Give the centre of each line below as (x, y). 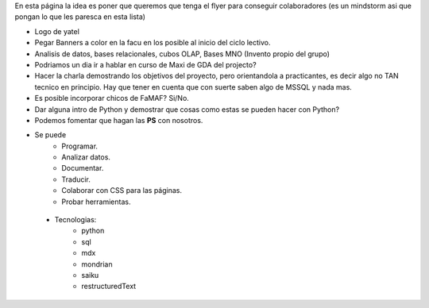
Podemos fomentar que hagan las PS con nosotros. (119, 120)
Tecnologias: (75, 220)
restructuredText (109, 287)
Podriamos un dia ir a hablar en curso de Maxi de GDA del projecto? (146, 64)
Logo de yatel (57, 31)
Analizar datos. (86, 157)
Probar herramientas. (96, 202)
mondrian (97, 264)
